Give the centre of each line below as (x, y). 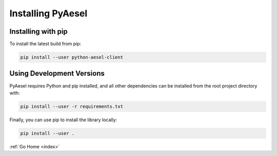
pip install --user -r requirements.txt (72, 106)
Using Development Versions (57, 73)
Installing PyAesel (48, 13)
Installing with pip (38, 31)
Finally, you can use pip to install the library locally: (63, 120)
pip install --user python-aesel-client (72, 57)
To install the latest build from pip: (45, 44)
